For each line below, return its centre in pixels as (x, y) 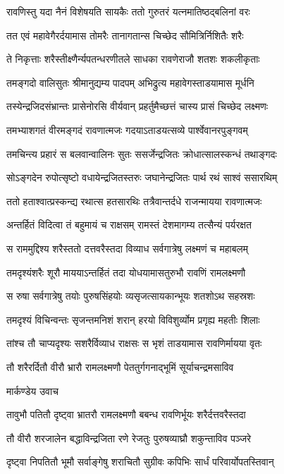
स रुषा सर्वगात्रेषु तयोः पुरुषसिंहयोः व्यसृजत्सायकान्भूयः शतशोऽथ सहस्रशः (131, 296)
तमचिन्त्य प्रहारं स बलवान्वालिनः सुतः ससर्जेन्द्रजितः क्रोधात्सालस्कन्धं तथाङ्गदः (142, 153)
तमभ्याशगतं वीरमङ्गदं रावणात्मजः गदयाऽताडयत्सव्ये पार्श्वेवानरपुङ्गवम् (127, 129)
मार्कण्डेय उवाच (32, 390)
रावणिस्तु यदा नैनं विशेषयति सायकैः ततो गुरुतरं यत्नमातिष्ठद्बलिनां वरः (128, 11)
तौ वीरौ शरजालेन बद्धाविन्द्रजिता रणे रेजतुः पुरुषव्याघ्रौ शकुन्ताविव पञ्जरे (129, 438)
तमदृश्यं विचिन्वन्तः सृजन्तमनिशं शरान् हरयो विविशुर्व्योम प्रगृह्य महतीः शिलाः (133, 319)
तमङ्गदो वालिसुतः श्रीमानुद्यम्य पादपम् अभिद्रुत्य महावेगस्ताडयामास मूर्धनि (130, 82)
